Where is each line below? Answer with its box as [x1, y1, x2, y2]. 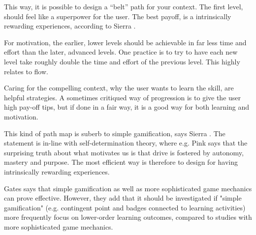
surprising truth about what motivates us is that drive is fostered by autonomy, [4, 147, 244, 157]
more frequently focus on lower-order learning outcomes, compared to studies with [4, 212, 252, 222]
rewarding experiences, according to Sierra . [4, 21, 136, 31]
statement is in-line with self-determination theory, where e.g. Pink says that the [4, 138, 248, 148]
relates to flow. [4, 66, 48, 76]
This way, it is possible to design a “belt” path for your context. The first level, [4, 1, 243, 11]
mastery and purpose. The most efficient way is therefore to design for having [4, 157, 238, 167]
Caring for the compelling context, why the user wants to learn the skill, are [4, 83, 234, 93]
